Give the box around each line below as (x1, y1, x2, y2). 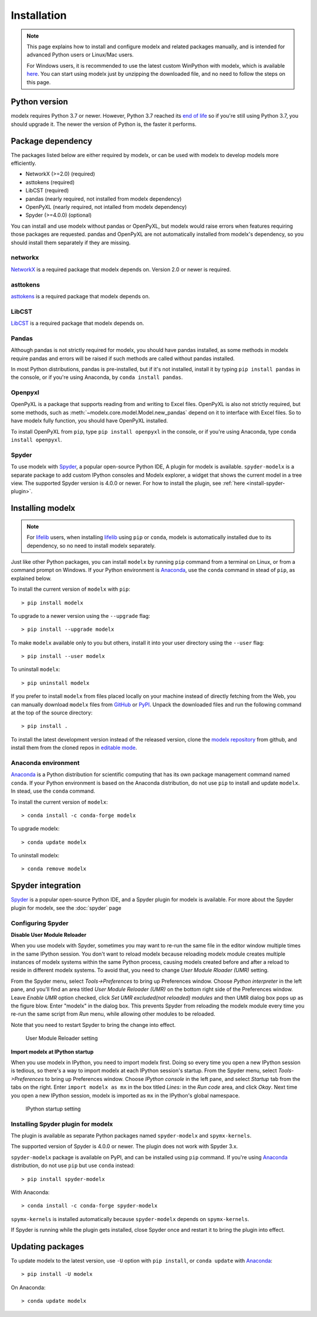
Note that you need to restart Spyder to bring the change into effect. (11, 1021, 176, 1028)
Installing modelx (11, 503, 76, 513)
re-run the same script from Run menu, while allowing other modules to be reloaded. (11, 1010, 215, 1017)
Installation (11, 9, 67, 22)
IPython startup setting (25, 1105, 81, 1112)
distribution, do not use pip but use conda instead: (11, 1162, 135, 1169)
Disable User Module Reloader (11, 931, 87, 938)
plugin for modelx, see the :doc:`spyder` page (11, 904, 122, 912)
